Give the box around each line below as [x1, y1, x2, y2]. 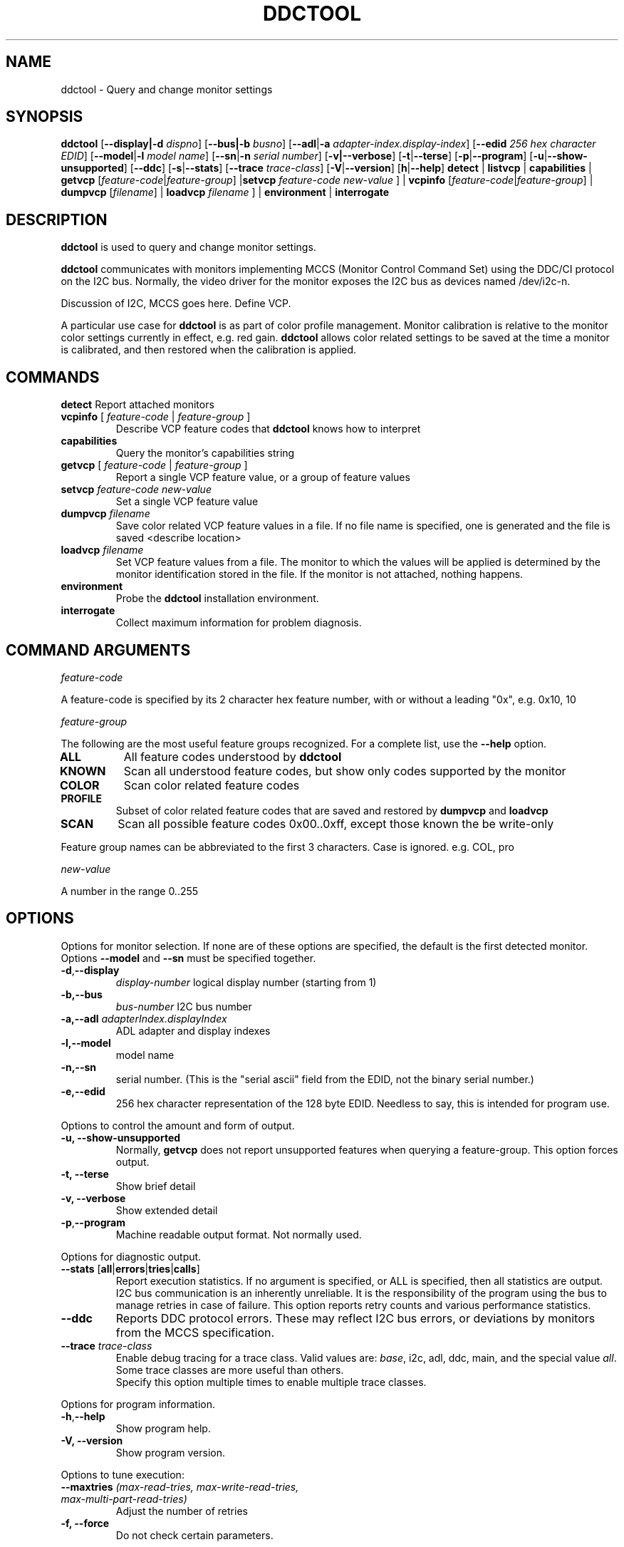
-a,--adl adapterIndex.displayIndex [61, 1012, 227, 1025]
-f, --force [61, 1516, 110, 1529]
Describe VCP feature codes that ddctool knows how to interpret [115, 423, 421, 435]
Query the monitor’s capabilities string [115, 447, 295, 460]
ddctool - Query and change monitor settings [61, 83, 273, 95]
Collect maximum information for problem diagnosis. [115, 616, 362, 629]
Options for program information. [61, 1397, 216, 1410]
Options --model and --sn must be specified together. [61, 951, 316, 964]
